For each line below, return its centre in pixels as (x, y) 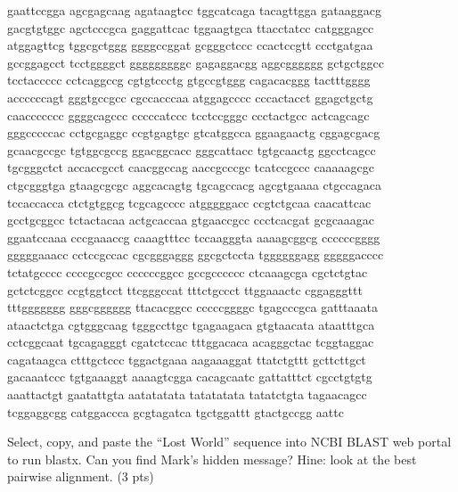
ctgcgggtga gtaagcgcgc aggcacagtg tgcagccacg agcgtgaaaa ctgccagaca (194, 184)
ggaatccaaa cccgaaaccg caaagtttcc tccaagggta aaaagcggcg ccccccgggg (194, 237)
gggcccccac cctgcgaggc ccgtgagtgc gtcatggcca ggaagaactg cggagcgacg (194, 132)
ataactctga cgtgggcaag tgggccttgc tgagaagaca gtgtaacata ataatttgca (191, 324)
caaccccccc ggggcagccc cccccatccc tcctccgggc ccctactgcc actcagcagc (188, 115)
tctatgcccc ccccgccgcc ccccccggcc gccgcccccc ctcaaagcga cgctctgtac (188, 271)
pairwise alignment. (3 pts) (81, 476)
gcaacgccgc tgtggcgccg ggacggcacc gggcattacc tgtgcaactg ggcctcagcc (192, 149)
